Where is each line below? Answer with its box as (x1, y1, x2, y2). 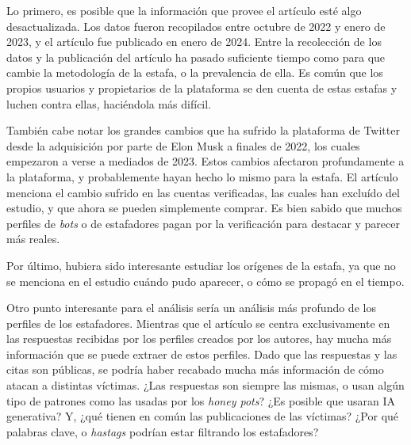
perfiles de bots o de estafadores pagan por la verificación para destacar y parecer (6, 215, 400, 231)
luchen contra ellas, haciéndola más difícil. (6, 95, 212, 112)
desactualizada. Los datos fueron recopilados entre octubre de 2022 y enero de (6, 17, 386, 34)
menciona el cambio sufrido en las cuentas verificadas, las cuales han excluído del (6, 184, 400, 200)
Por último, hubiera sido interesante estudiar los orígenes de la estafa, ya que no (6, 257, 396, 273)
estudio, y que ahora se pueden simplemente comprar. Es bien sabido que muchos (6, 200, 402, 216)
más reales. (6, 230, 60, 247)
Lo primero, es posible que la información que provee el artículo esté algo (6, 2, 362, 18)
